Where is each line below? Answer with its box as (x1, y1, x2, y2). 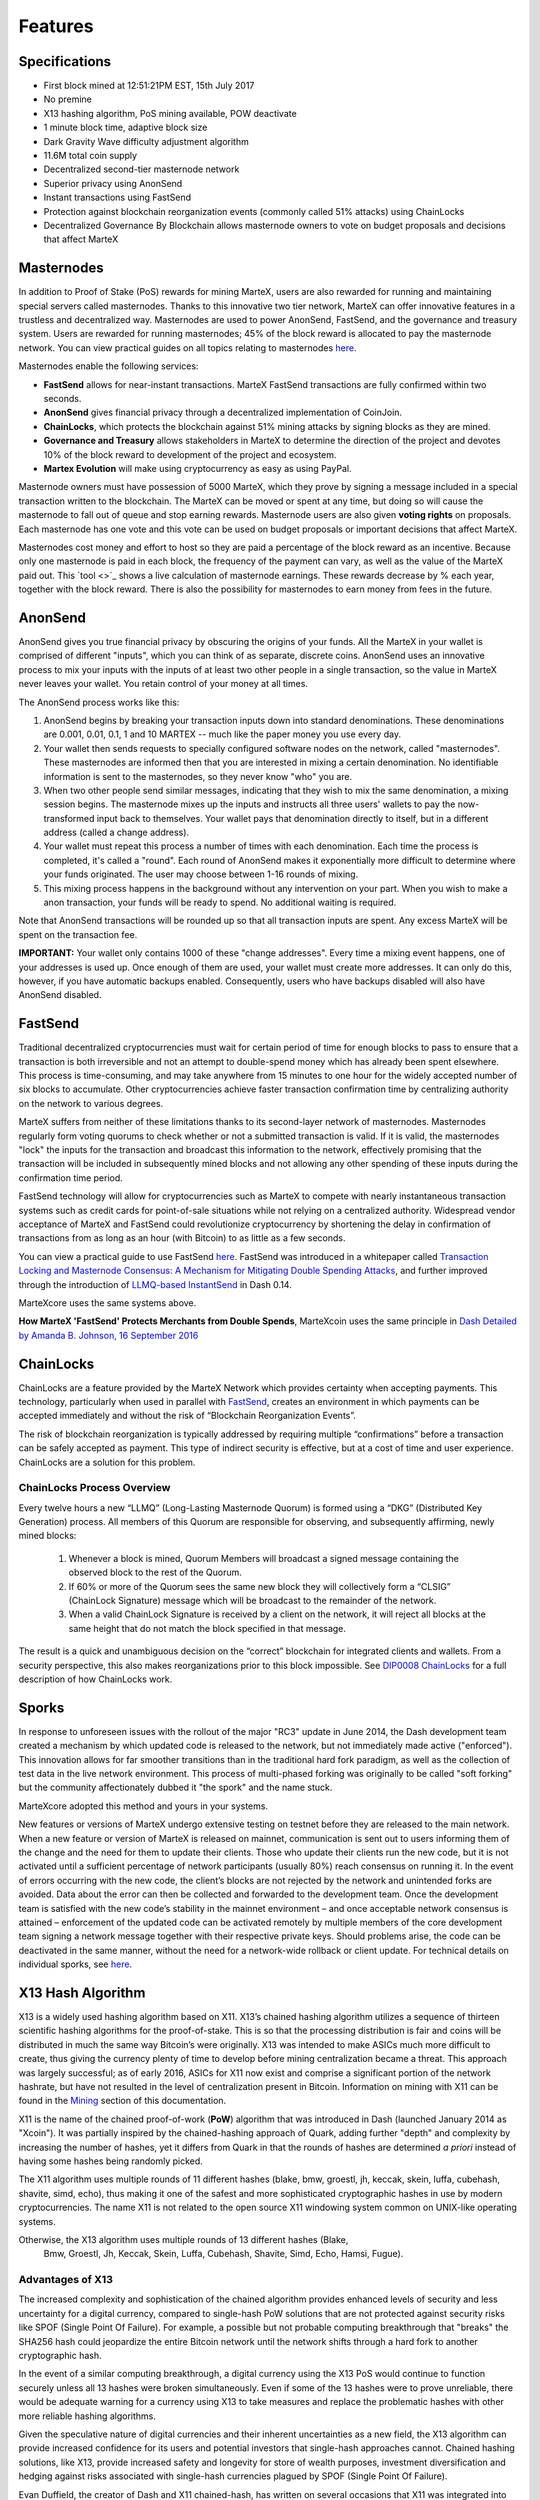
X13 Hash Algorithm (18, 1984, 146, 2001)
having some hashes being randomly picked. (18, 2155, 204, 2167)
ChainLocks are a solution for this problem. (18, 1456, 196, 1468)
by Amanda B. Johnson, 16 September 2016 (18, 1329, 199, 1341)
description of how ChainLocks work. (18, 1673, 173, 1685)
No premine (43, 93, 92, 105)
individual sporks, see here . (18, 1958, 133, 1970)
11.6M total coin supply (43, 150, 138, 162)
